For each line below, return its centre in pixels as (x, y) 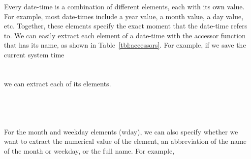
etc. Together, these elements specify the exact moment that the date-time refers (126, 26)
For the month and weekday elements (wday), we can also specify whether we (121, 131)
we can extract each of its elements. (58, 83)
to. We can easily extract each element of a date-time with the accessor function (125, 35)
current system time (34, 54)
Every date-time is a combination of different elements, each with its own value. (124, 6)
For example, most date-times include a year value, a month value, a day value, (124, 16)
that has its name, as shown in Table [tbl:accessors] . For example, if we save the (125, 45)
